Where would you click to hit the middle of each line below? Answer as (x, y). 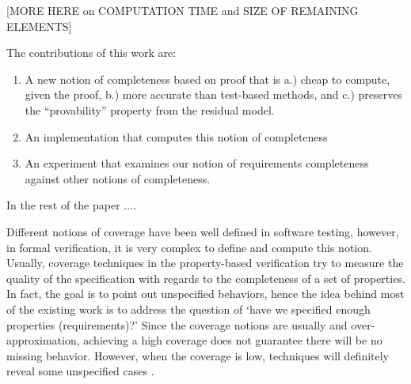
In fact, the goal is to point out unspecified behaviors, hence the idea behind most (205, 294)
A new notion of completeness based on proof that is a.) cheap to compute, (207, 79)
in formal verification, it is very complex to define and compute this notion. (189, 247)
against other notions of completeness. (118, 178)
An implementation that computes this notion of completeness (176, 136)
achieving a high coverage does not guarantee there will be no (233, 340)
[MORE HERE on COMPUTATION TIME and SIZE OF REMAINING (183, 10)
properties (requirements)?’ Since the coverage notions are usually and (177, 324)
